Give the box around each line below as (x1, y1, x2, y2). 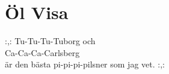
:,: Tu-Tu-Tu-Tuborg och (5, 35, 96, 47)
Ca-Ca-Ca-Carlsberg (5, 46, 80, 58)
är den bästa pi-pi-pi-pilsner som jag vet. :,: (5, 58, 165, 70)
